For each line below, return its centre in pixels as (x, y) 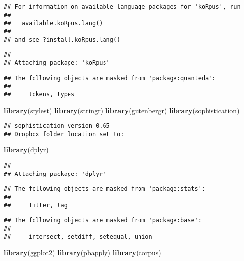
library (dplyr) (26, 150)
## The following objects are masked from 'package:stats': (105, 189)
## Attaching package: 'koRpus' (57, 63)
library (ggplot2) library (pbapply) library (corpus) (83, 252)
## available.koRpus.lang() (53, 23)
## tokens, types (39, 94)
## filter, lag (36, 205)
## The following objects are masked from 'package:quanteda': (110, 78)
